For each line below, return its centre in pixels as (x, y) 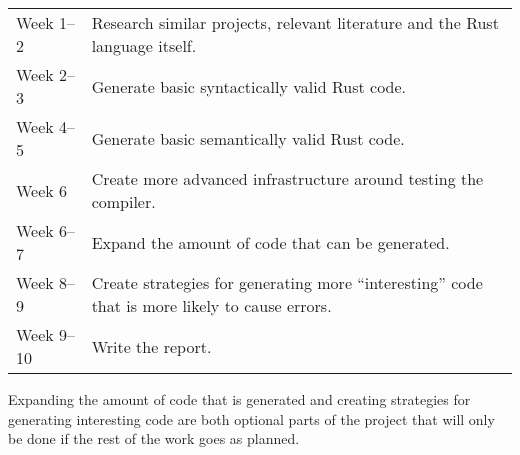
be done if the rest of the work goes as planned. (154, 438)
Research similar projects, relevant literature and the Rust (295, 22)
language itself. (144, 45)
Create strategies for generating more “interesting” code (287, 282)
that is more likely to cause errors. (211, 305)
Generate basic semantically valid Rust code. (248, 138)
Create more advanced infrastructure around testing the (287, 178)
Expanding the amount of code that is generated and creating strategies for (239, 399)
